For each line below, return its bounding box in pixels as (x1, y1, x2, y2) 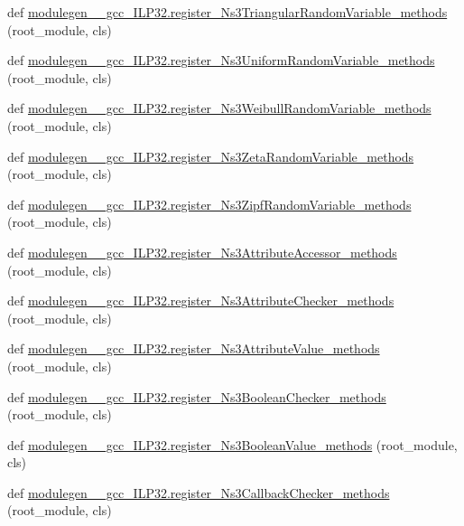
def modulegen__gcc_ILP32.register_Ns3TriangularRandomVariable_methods (7, 3, 448, 21)
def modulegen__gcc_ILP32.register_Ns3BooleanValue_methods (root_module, (7, 435, 458, 454)
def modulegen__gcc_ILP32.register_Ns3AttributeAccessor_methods (7, 242, 397, 261)
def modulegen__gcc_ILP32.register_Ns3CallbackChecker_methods (7, 483, 390, 502)
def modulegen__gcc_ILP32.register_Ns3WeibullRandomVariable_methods (7, 99, 432, 117)
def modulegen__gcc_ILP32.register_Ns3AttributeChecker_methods (7, 291, 394, 310)
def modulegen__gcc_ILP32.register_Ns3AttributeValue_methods (7, 339, 380, 358)
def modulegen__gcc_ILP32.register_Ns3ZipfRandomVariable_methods (7, 194, 412, 213)
